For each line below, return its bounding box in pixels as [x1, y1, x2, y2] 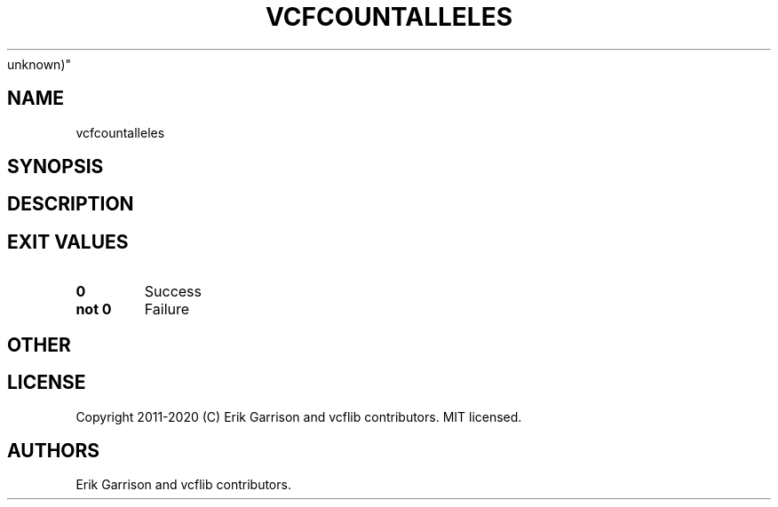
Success [144, 282, 202, 301]
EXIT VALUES [7, 230, 129, 253]
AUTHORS [7, 439, 100, 462]
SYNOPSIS [7, 155, 104, 178]
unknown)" [7, 56, 72, 72]
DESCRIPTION [7, 193, 134, 216]
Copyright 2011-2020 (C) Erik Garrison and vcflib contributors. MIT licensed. [75, 408, 522, 424]
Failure [144, 300, 190, 319]
